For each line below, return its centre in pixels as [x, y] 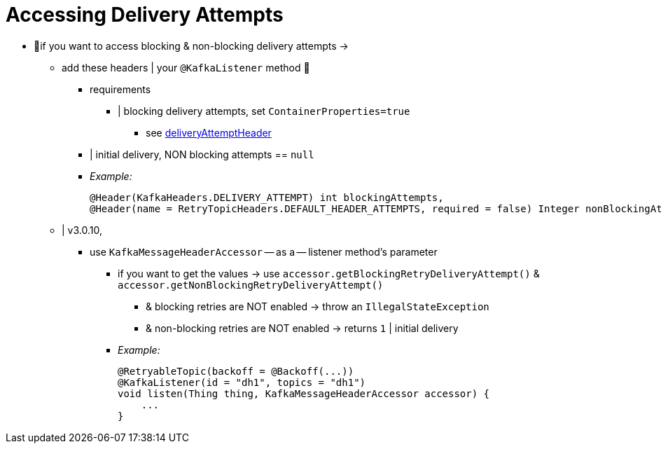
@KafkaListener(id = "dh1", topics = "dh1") [242, 382]
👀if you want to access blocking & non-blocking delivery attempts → [191, 46]
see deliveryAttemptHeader [209, 132]
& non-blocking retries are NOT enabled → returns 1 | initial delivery [302, 328]
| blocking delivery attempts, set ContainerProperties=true [264, 111]
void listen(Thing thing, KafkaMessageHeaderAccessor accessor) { [304, 393]
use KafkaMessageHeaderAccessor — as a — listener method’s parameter [264, 251]
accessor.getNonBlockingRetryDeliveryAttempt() [251, 285]
